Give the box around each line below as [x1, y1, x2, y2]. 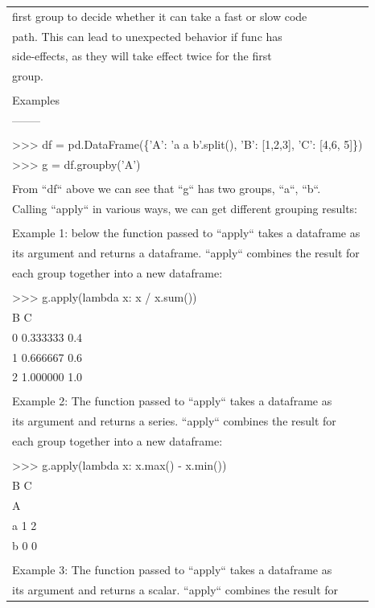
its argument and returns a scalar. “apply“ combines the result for [12, 581, 339, 598]
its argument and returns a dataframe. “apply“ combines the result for [12, 244, 360, 261]
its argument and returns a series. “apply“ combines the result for [12, 413, 336, 429]
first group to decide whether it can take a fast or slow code [12, 7, 307, 24]
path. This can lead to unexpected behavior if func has [12, 27, 282, 44]
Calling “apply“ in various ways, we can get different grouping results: [12, 200, 358, 217]
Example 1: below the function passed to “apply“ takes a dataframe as [12, 224, 361, 241]
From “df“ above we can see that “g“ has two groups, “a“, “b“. [12, 180, 321, 197]
